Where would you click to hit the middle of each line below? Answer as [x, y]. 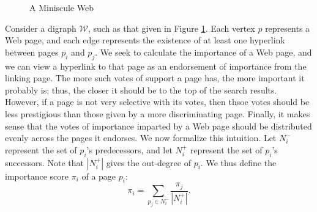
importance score [37, 176]
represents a [288, 28]
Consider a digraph [41, 28]
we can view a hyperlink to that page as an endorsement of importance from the [156, 66]
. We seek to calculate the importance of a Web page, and [203, 52]
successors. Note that [45, 162]
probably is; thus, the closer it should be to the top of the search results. [141, 90]
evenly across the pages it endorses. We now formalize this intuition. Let [141, 138]
